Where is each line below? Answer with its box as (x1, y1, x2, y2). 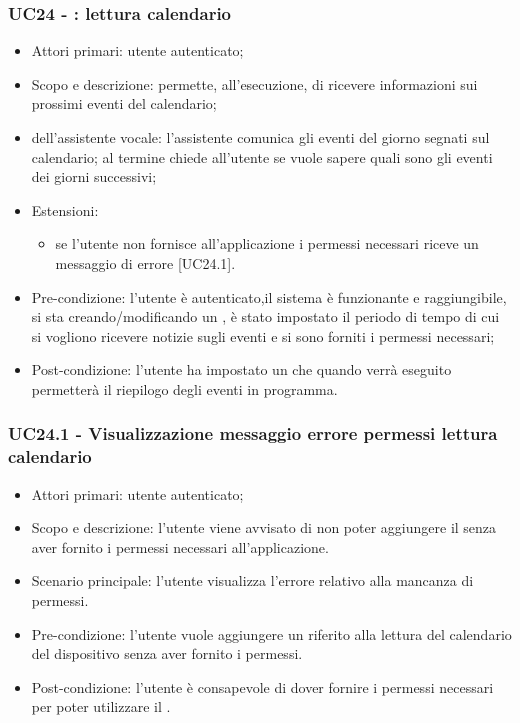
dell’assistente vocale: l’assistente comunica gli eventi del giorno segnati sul (31, 127, 490, 147)
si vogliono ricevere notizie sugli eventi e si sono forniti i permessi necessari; (31, 325, 495, 346)
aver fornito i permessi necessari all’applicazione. (31, 536, 329, 557)
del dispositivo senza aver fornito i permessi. (31, 643, 303, 664)
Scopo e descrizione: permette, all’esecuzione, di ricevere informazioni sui (31, 73, 478, 94)
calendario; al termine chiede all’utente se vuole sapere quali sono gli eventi (31, 146, 493, 167)
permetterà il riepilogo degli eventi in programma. (31, 378, 338, 399)
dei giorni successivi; (31, 166, 157, 187)
